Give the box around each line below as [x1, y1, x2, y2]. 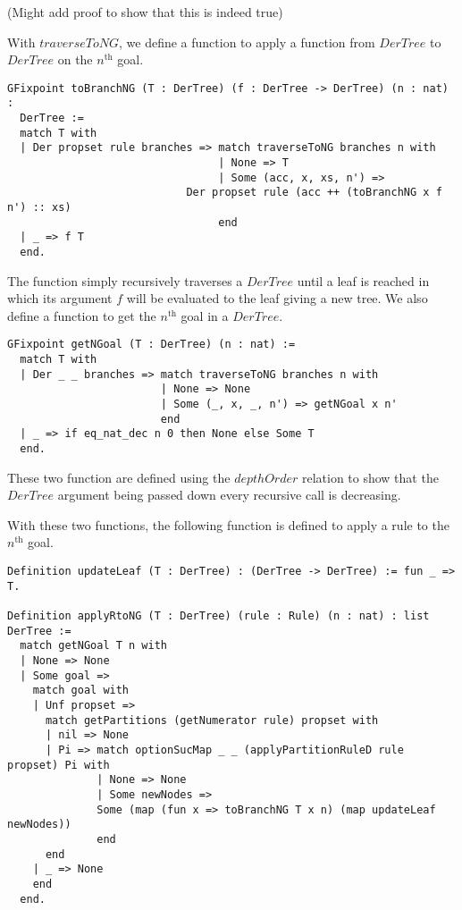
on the [57, 50, 93, 69]
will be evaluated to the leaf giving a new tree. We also [126, 289, 428, 308]
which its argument [7, 289, 113, 308]
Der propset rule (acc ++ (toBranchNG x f [186, 186, 442, 199]
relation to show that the [301, 468, 439, 486]
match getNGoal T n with [20, 639, 167, 653]
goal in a [181, 306, 229, 324]
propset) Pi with [7, 758, 110, 771]
